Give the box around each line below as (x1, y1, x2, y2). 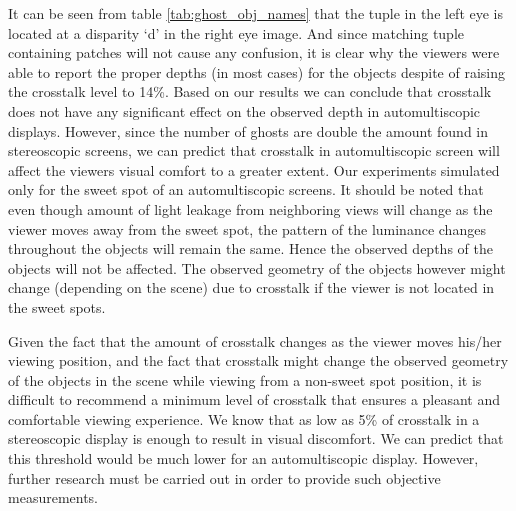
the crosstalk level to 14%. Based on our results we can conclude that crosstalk (8, 81, 492, 102)
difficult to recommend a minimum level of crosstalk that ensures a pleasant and (8, 389, 501, 410)
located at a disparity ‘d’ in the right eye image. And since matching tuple (8, 22, 465, 43)
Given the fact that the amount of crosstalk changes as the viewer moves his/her (8, 330, 502, 351)
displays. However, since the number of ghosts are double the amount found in (8, 120, 489, 141)
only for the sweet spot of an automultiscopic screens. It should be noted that (8, 179, 484, 200)
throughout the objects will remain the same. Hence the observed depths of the (8, 238, 493, 259)
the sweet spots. (8, 296, 106, 317)
